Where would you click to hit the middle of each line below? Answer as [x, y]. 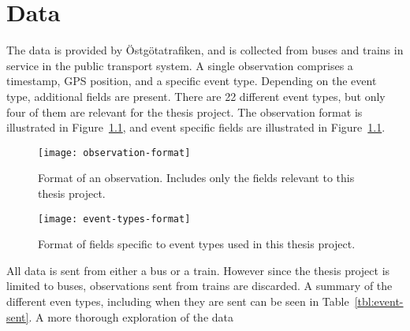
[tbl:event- [379, 301]
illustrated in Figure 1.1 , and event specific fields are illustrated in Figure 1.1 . [196, 127]
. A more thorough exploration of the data [131, 316]
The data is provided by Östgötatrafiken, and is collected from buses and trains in [205, 50]
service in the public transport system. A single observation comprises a [180, 65]
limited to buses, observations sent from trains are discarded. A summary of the [199, 286]
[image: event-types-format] [114, 219]
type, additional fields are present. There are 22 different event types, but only [196, 96]
